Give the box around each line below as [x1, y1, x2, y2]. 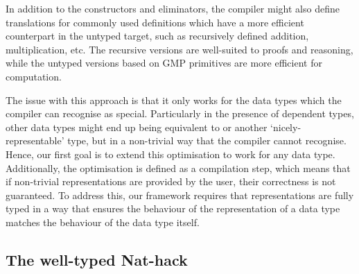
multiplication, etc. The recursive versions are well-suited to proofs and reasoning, [6, 42, 353, 56]
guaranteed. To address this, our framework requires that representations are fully [6, 187, 354, 202]
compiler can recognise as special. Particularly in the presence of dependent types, [6, 106, 354, 121]
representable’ [6, 133, 64, 148]
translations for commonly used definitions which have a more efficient [6, 15, 304, 29]
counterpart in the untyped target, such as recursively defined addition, [6, 28, 309, 43]
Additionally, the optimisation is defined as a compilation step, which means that [6, 160, 351, 175]
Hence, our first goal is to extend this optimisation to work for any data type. [6, 146, 335, 161]
